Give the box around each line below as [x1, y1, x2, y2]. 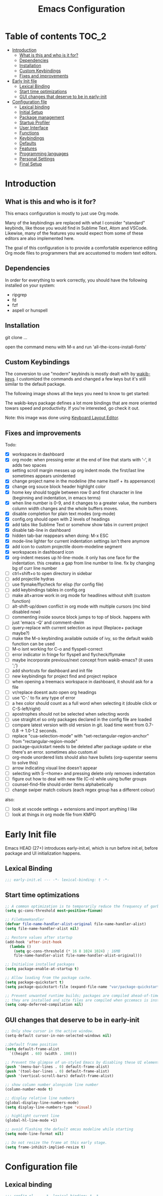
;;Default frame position [5, 1042, 57, 1047]
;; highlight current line [5, 1114, 60, 1118]
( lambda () [9, 944, 32, 949]
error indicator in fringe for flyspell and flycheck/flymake [12, 651, 126, 657]
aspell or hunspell [12, 307, 48, 313]
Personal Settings [19, 156, 55, 161]
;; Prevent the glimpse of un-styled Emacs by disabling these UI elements [5, 1060, 162, 1065]
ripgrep [12, 292, 27, 298]
